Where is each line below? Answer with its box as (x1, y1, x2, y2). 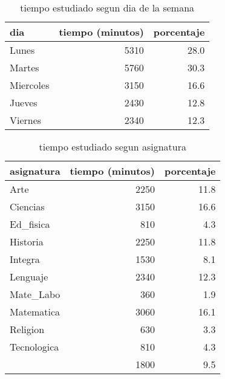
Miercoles (10, 78, 50, 92)
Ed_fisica (10, 217, 50, 231)
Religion (10, 322, 45, 336)
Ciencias (10, 199, 45, 213)
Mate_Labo (10, 287, 60, 301)
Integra (10, 252, 40, 266)
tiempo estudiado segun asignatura (39, 140, 186, 154)
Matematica (10, 305, 60, 319)
